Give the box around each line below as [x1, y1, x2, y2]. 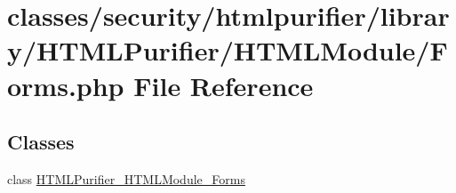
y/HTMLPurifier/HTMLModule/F [7, 32, 448, 68]
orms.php [7, 67, 124, 103]
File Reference [133, 67, 314, 103]
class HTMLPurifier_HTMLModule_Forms [7, 169, 245, 188]
